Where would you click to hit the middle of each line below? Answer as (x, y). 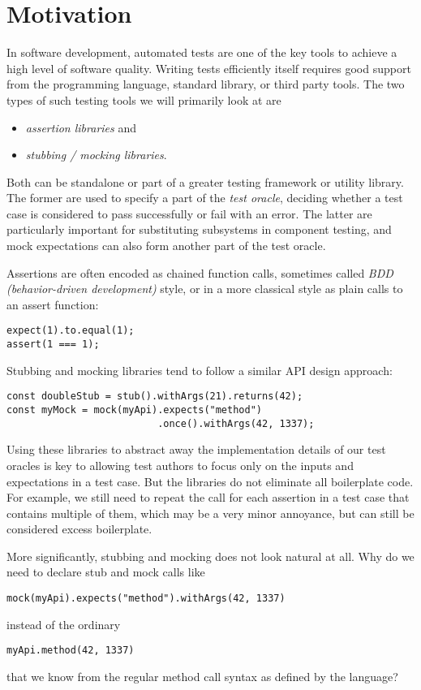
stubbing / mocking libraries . (96, 155)
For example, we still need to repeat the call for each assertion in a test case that (208, 497)
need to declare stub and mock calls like (106, 572)
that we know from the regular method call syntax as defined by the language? (202, 676)
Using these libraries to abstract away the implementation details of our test (196, 449)
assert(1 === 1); (53, 345)
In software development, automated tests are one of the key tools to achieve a (202, 52)
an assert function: (53, 304)
